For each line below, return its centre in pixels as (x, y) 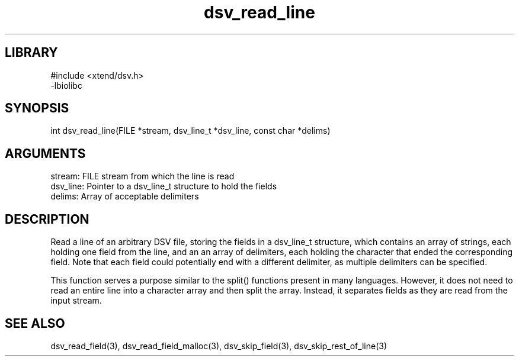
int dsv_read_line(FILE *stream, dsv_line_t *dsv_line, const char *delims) (190, 131)
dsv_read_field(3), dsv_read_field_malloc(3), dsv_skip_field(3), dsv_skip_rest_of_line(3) (219, 346)
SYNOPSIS (37, 108)
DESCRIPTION (47, 219)
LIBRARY (31, 53)
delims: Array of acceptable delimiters (125, 196)
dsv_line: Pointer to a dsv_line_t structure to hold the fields (164, 186)
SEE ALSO (35, 323)
